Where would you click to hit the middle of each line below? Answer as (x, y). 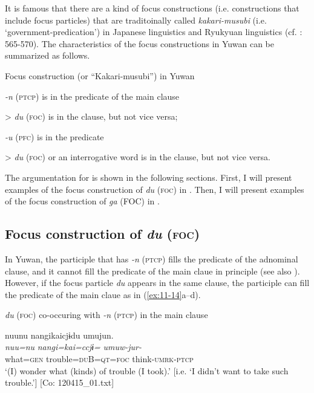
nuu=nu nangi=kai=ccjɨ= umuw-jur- (74, 347)
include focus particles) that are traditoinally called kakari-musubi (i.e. (136, 20)
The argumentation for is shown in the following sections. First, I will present (149, 177)
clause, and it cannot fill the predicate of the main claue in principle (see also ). (152, 271)
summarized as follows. (47, 55)
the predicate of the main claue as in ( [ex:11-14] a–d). (103, 294)
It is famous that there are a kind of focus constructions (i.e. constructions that (152, 8)
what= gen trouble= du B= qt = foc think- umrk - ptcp (99, 359)
